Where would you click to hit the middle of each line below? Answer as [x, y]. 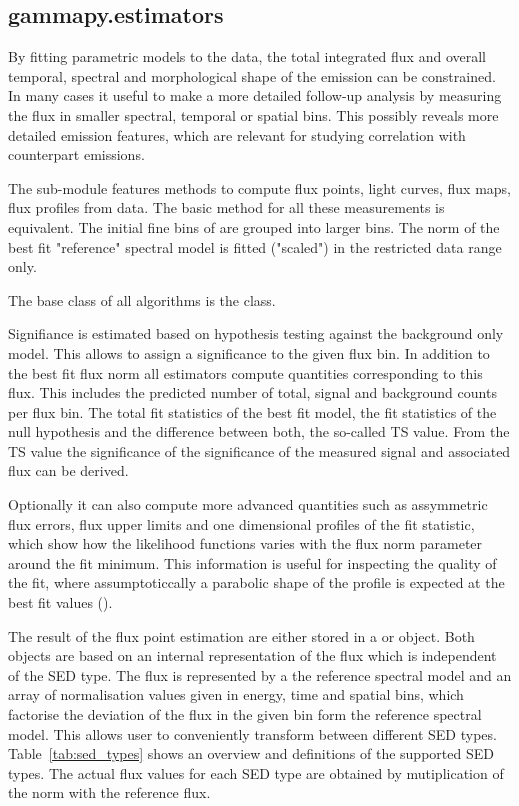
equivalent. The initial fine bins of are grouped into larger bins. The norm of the [254, 226]
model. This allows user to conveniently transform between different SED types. [252, 733]
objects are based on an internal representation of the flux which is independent [252, 655]
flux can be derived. [68, 470]
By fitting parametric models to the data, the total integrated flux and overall [247, 56]
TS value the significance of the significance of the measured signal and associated [259, 450]
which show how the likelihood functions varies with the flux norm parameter [245, 543]
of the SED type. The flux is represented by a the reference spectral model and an [260, 674]
